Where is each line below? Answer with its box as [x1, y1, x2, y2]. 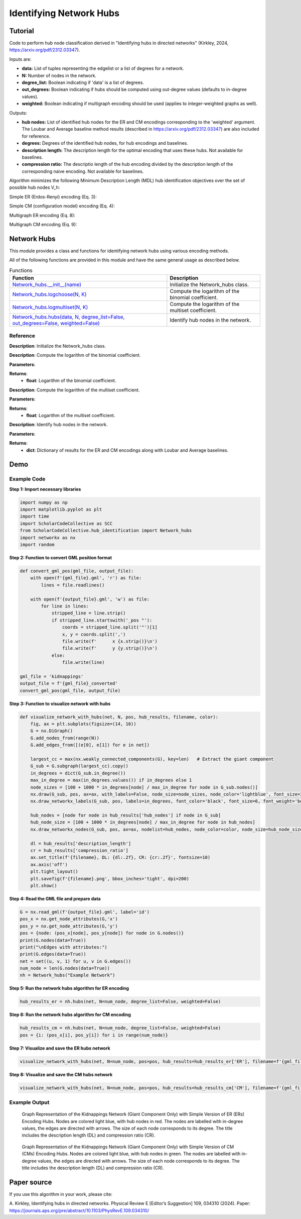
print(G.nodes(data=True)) [20, 937, 86, 943]
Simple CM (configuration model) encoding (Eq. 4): [9, 203, 115, 209]
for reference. [22, 133, 51, 139]
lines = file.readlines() [41, 582, 105, 588]
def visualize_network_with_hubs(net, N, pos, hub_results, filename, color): [20, 714, 218, 720]
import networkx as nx [20, 535, 76, 540]
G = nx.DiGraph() [30, 728, 73, 734]
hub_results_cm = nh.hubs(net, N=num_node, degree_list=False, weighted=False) [20, 1025, 221, 1031]
